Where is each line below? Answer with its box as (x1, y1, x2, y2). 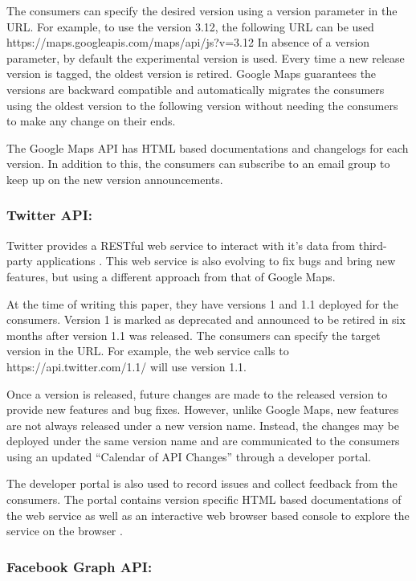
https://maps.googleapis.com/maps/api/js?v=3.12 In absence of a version (6, 34, 370, 51)
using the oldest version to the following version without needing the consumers (6, 96, 398, 113)
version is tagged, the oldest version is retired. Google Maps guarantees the (6, 65, 377, 82)
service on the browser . (6, 522, 123, 539)
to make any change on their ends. (6, 113, 176, 129)
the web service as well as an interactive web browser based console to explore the (6, 506, 410, 523)
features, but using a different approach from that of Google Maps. (6, 268, 336, 284)
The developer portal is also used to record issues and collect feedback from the (6, 475, 398, 492)
